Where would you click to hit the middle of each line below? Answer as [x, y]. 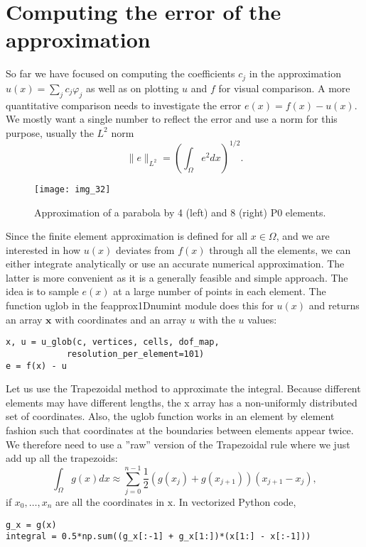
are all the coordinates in [110, 501]
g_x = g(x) [31, 525]
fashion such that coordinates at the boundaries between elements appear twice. [180, 430]
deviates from [145, 249]
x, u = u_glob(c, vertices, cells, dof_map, [113, 342]
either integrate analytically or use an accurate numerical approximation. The [175, 264]
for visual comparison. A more [284, 88]
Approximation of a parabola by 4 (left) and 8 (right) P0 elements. [180, 212]
